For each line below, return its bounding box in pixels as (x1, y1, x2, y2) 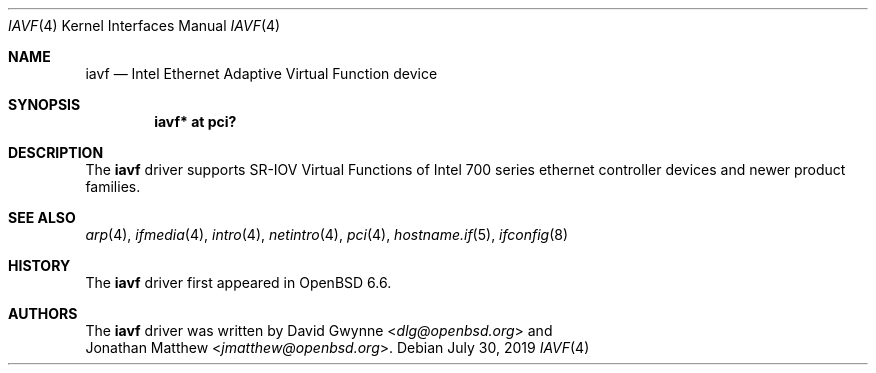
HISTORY (8, 257, 71, 274)
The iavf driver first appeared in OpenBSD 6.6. (85, 274, 392, 291)
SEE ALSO (8, 209, 76, 226)
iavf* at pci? (154, 113, 237, 130)
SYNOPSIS (8, 96, 81, 113)
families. (85, 178, 141, 195)
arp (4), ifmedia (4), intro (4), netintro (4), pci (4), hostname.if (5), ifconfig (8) (85, 226, 569, 243)
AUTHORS (8, 305, 78, 322)
